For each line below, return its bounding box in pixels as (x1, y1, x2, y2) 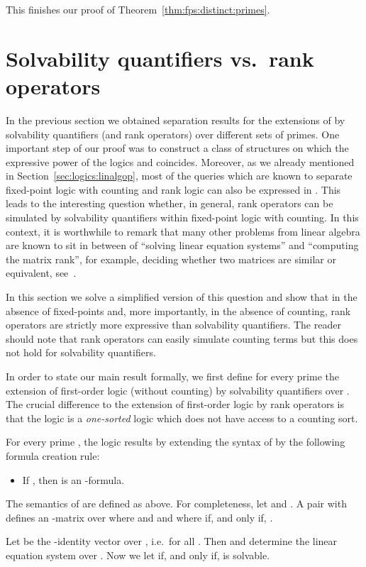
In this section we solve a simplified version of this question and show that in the (6, 290, 357, 304)
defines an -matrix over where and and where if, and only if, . (6, 510, 273, 524)
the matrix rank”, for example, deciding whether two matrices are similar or (6, 251, 336, 266)
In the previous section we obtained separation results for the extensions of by (6, 112, 345, 127)
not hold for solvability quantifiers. (6, 345, 156, 360)
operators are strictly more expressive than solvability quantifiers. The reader (6, 317, 341, 332)
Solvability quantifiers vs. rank (6, 43, 314, 72)
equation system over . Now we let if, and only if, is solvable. (6, 547, 270, 562)
